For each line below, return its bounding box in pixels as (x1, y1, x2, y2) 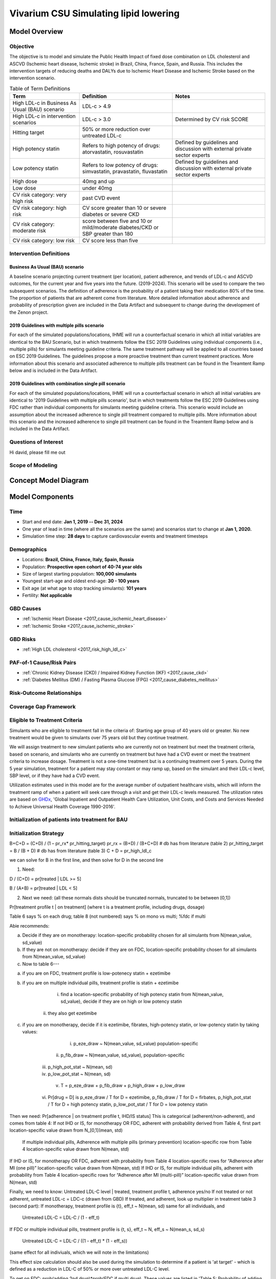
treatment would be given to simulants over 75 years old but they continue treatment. (9, 735, 189, 741)
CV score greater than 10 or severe (82, 205, 167, 212)
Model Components (9, 492, 74, 501)
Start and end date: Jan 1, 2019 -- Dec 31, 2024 (22, 519, 123, 525)
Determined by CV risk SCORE (175, 116, 249, 123)
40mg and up (82, 178, 115, 185)
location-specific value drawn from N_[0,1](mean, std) (9, 1127, 123, 1133)
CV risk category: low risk (12, 237, 75, 244)
